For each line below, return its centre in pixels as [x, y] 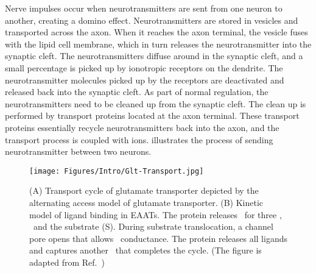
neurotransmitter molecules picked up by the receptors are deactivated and [145, 80]
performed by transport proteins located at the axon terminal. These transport [152, 115]
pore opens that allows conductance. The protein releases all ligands [158, 238]
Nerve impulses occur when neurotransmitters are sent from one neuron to [144, 8]
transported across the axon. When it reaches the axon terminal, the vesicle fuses [156, 32]
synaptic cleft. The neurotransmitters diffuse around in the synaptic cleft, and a [154, 56]
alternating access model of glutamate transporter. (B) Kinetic [146, 202]
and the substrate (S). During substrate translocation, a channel [153, 226]
